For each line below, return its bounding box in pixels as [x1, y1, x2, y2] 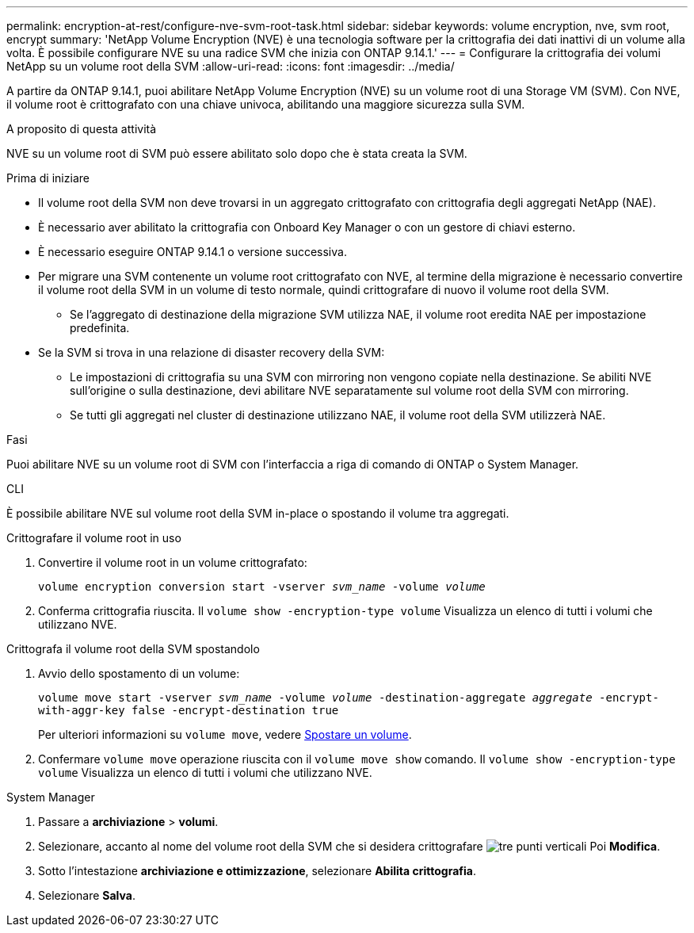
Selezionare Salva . [38, 889, 135, 902]
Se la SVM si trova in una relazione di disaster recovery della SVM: [38, 346, 385, 359]
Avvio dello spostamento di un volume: [38, 667, 240, 680]
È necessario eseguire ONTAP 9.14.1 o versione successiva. [38, 245, 347, 258]
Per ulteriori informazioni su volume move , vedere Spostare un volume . [38, 728, 412, 741]
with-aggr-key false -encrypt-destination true [38, 704, 339, 717]
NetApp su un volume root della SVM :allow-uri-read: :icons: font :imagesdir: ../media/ [6, 59, 455, 73]
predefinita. [70, 321, 130, 335]
